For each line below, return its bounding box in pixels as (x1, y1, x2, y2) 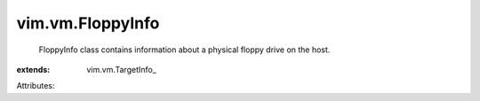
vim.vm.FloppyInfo (16, 13, 160, 33)
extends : (16, 64, 51, 74)
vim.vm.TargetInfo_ (86, 64, 157, 74)
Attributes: (16, 81, 55, 91)
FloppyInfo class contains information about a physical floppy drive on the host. (38, 44, 331, 55)
